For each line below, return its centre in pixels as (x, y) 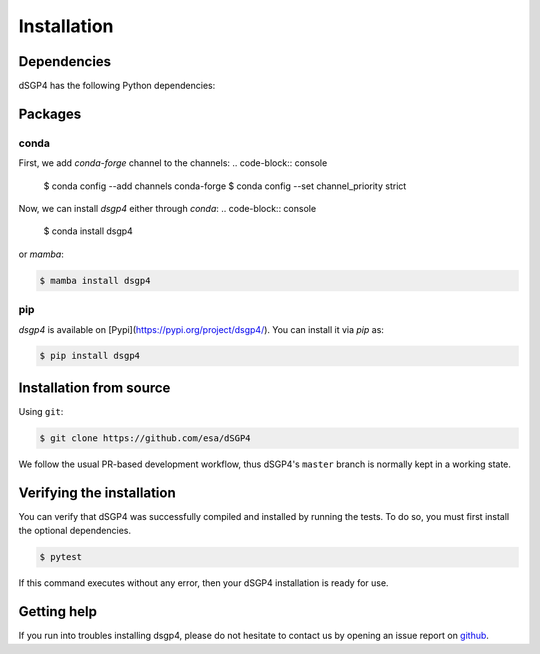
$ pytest (61, 557)
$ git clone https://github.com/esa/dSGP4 (145, 438)
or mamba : (41, 254)
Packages (50, 113)
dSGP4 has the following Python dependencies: (117, 86)
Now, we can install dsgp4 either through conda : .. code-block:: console (167, 208)
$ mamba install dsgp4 (95, 280)
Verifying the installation (97, 492)
